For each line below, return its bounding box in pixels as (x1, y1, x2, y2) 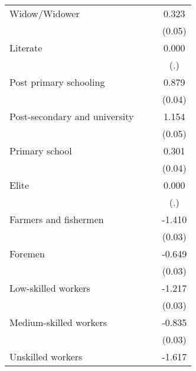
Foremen (9, 247, 45, 260)
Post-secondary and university (9, 109, 134, 123)
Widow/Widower (9, 7, 80, 20)
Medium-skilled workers (9, 315, 107, 329)
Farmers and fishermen (9, 212, 104, 226)
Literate (9, 41, 43, 54)
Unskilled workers (9, 350, 83, 363)
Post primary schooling (9, 75, 105, 89)
